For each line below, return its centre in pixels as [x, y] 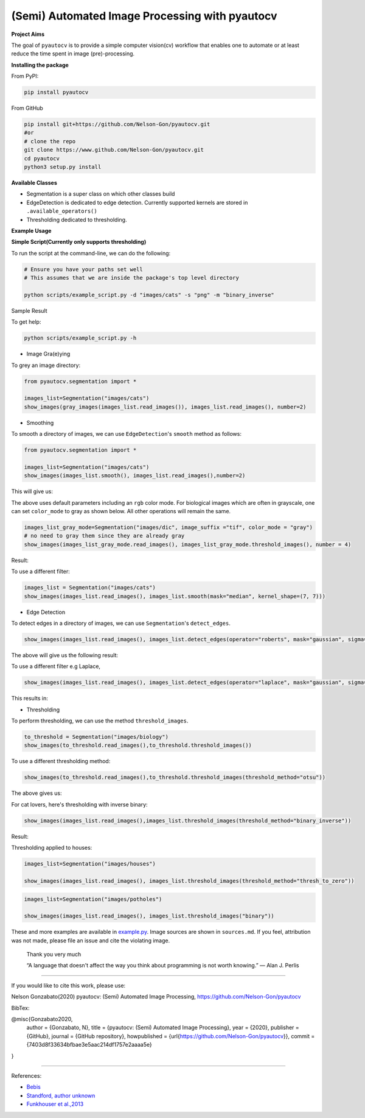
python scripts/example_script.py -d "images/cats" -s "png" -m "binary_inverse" [149, 295]
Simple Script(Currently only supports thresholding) [79, 242]
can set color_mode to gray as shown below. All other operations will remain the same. [121, 511]
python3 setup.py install [63, 167]
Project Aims [28, 34]
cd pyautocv [42, 158]
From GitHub [27, 108]
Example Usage [31, 230]
